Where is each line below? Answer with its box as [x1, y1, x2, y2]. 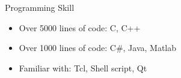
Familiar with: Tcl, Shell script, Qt [19, 61, 147, 74]
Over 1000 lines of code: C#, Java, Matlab [19, 41, 177, 54]
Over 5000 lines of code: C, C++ [19, 21, 141, 34]
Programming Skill [5, 1, 75, 13]
